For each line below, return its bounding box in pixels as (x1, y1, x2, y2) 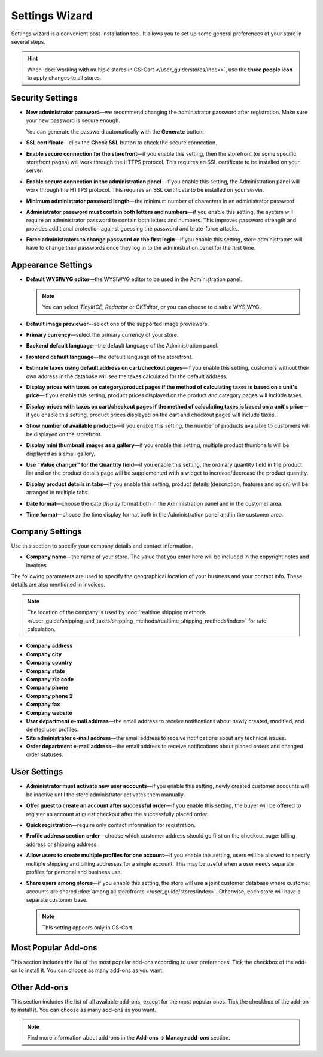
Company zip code (26, 675, 74, 682)
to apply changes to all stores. (27, 74, 102, 81)
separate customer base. (26, 896, 88, 904)
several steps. (11, 38, 46, 45)
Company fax (26, 701, 60, 708)
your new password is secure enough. (26, 117, 121, 124)
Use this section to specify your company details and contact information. (11, 542, 194, 549)
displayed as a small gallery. (26, 450, 96, 457)
